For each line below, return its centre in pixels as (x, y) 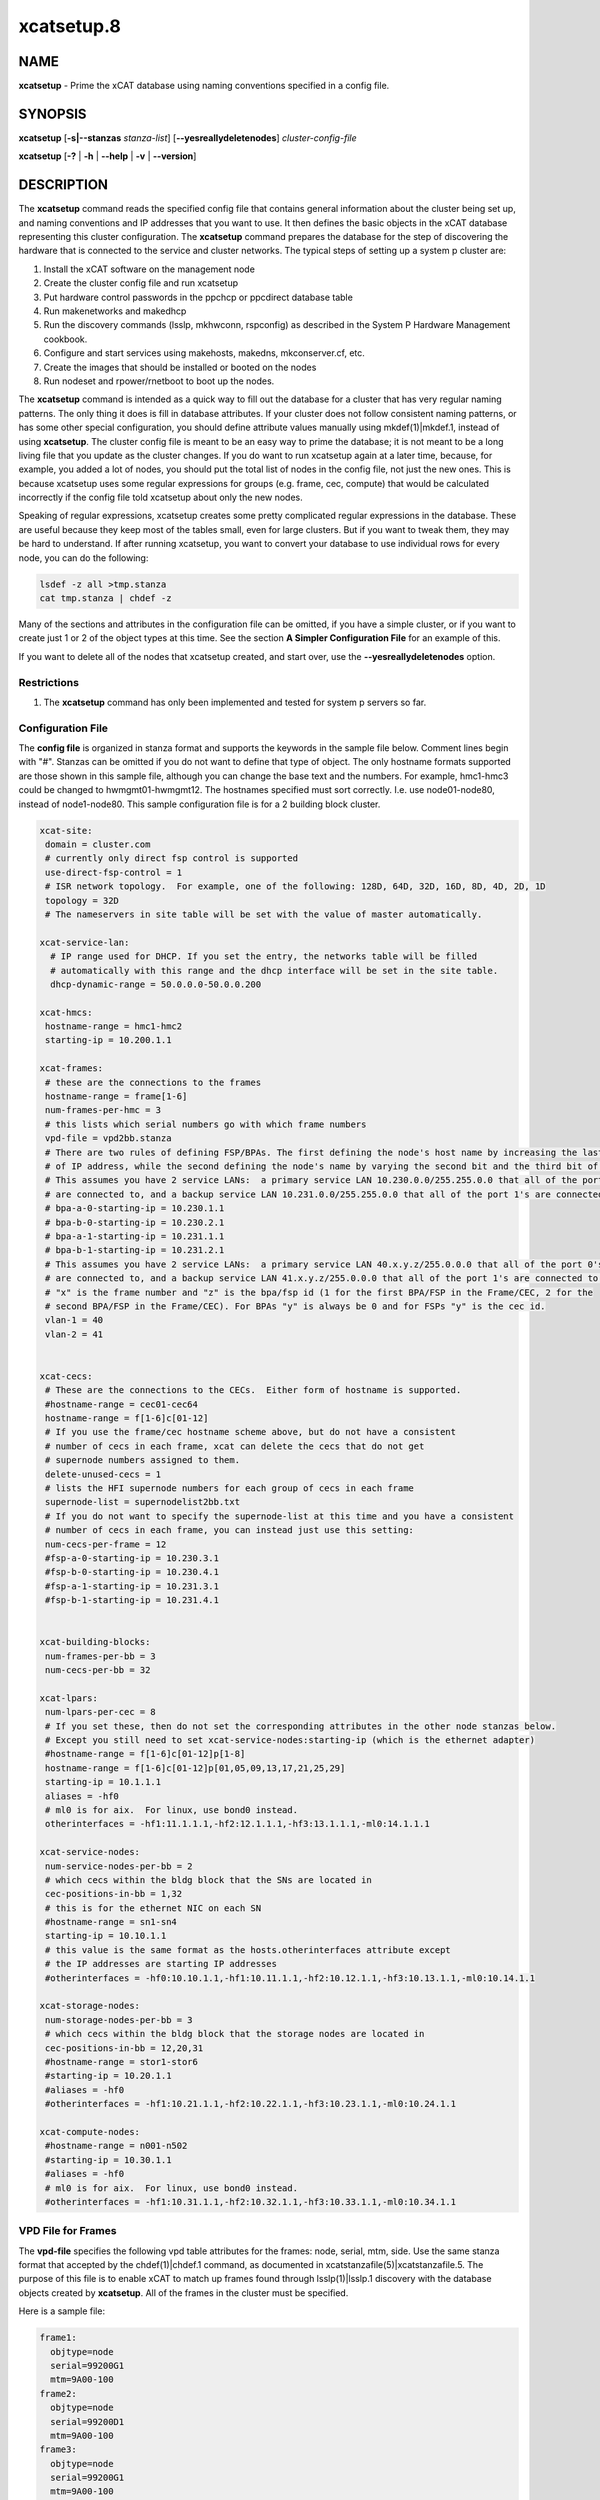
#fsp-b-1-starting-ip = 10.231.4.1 (132, 1600)
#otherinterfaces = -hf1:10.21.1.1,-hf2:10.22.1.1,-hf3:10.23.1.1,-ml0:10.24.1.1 (251, 2104)
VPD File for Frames (67, 2231)
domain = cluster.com (98, 844)
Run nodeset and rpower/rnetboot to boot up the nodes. (159, 381)
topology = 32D (82, 900)
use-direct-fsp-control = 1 (114, 872)
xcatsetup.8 (70, 26)
